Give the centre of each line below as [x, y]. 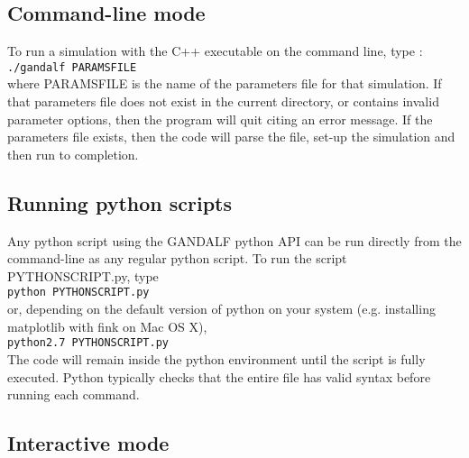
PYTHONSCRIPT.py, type [83, 275]
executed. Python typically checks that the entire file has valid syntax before [219, 376]
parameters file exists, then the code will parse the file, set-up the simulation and [231, 137]
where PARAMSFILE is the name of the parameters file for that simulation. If [225, 83]
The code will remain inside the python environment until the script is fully [216, 358]
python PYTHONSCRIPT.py [78, 293]
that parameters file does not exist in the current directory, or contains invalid [223, 101]
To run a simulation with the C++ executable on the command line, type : [215, 51]
